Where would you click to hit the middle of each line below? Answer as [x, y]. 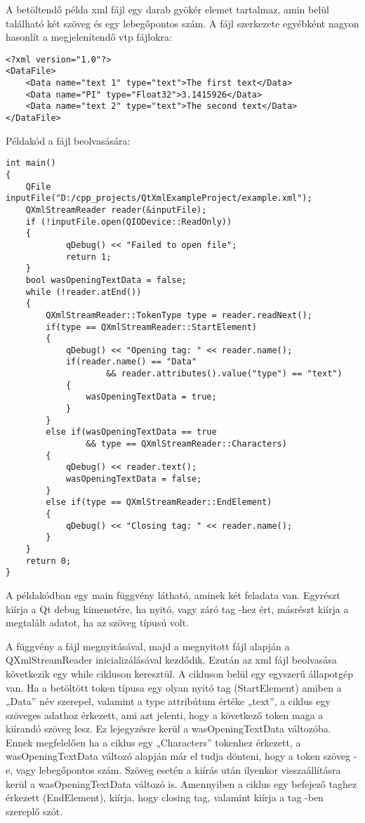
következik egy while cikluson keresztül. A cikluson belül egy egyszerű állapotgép [180, 673]
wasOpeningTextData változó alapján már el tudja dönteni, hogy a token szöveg [178, 756]
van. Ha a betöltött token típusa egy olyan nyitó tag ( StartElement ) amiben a [174, 687]
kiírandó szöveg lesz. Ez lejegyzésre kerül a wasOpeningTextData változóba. [168, 729]
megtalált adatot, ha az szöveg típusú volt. [98, 623]
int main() [31, 163]
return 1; [88, 257]
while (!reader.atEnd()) [84, 292]
